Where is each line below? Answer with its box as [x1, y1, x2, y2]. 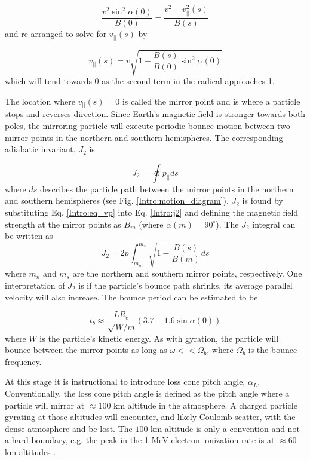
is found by [242, 194, 283, 207]
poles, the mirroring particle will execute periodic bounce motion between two [5, 119, 290, 132]
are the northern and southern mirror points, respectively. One [72, 267, 302, 280]
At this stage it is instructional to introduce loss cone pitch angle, [5, 375, 245, 388]
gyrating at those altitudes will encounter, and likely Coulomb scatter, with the [5, 410, 296, 423]
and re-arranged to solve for [5, 27, 107, 40]
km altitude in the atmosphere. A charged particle [113, 398, 297, 411]
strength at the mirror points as [5, 217, 121, 230]
